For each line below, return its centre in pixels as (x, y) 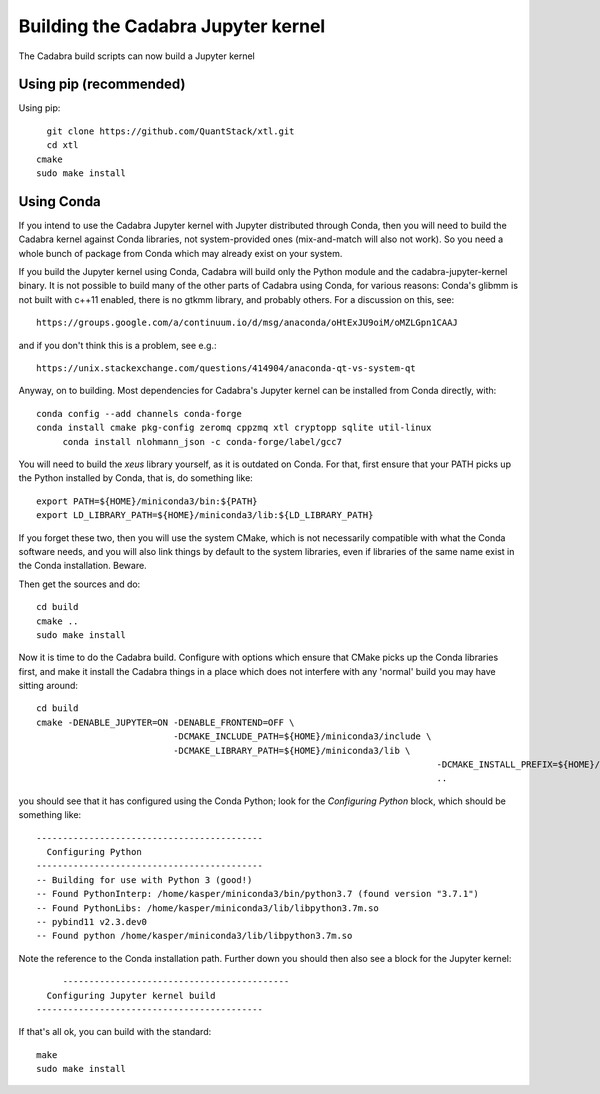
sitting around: (48, 686)
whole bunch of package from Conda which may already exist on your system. (180, 253)
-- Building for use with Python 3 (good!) (144, 879)
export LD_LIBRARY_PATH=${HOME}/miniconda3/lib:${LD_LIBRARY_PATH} (205, 515)
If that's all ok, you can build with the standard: (115, 1032)
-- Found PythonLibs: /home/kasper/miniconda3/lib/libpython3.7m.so (207, 908)
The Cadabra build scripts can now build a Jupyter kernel (136, 56)
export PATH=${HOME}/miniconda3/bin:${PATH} (147, 501)
